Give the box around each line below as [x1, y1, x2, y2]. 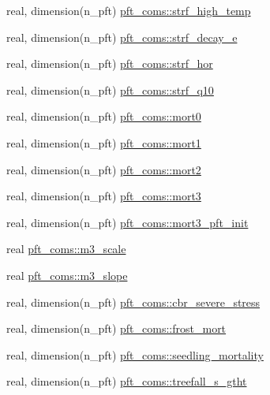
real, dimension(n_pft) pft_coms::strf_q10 [6, 81, 214, 98]
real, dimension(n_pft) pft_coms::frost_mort [6, 320, 227, 337]
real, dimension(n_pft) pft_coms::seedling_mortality [6, 346, 264, 363]
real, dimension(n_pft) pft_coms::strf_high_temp [6, 2, 251, 18]
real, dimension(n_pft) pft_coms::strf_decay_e [6, 28, 238, 45]
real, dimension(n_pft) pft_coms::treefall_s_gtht [6, 373, 247, 389]
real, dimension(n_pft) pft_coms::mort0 [6, 108, 201, 125]
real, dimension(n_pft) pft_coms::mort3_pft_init [6, 214, 249, 230]
